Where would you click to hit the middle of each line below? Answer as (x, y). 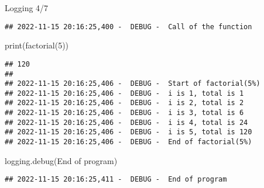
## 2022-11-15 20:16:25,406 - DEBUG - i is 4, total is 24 (126, 122)
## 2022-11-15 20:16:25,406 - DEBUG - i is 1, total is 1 (124, 93)
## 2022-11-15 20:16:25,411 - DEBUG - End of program (116, 180)
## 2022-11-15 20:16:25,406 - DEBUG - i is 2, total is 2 (124, 103)
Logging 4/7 (27, 8)
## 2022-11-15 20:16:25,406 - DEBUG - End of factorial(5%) (128, 142)
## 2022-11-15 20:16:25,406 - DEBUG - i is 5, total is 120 (128, 132)
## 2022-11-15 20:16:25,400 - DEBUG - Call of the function (128, 27)
